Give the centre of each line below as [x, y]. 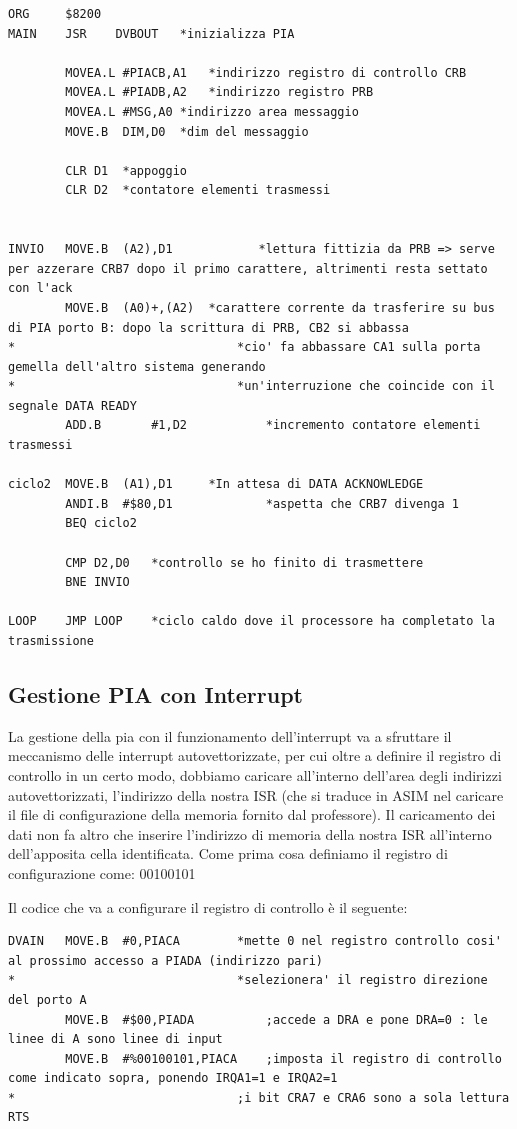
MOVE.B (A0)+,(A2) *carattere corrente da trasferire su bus [280, 307]
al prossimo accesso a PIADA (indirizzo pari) [165, 960]
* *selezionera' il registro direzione [248, 980]
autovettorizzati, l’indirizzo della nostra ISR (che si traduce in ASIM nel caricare [256, 794]
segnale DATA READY [72, 405]
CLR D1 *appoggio [126, 170]
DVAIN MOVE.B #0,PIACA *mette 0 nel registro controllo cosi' [255, 941]
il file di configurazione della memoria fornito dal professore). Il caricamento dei [252, 814]
